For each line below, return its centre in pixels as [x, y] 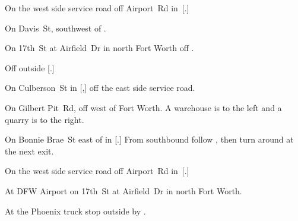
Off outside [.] [30, 67]
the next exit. [29, 151]
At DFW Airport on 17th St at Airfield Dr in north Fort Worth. [123, 190]
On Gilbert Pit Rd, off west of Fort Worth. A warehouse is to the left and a [143, 107]
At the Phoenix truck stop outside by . [75, 211]
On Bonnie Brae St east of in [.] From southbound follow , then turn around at [149, 139]
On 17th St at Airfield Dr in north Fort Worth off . [99, 48]
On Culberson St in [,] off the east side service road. [100, 88]
